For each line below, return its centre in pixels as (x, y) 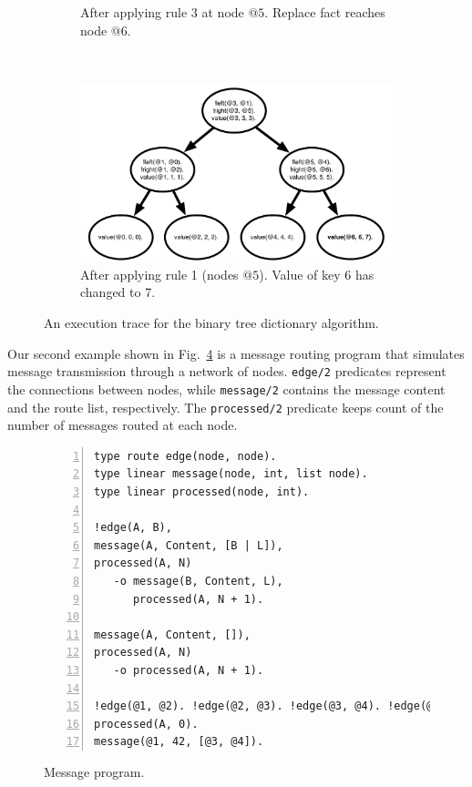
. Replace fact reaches (325, 12)
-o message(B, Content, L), (198, 581)
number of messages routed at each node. (123, 425)
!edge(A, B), (133, 528)
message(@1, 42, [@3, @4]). (179, 742)
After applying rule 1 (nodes (159, 274)
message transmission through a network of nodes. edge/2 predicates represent (227, 371)
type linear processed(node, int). (202, 492)
